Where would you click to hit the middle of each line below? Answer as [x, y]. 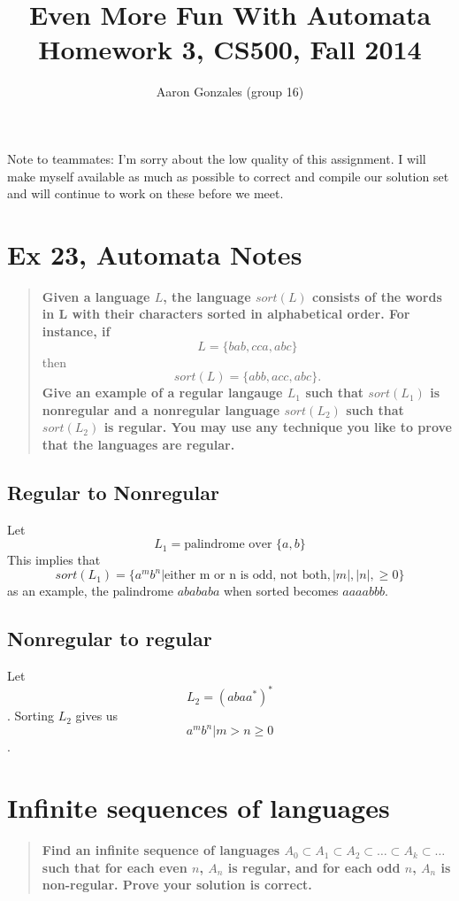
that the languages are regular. [138, 444]
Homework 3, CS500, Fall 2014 [230, 49]
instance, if [76, 331]
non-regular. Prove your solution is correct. [177, 885]
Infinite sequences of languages [199, 808]
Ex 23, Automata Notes [155, 254]
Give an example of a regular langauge [162, 393]
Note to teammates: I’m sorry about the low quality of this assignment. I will [217, 158]
